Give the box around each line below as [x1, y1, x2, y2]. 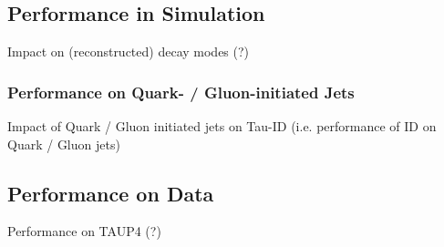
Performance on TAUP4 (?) [7, 221, 161, 241]
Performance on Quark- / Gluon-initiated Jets [7, 80, 355, 103]
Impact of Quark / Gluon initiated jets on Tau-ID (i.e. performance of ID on [7, 117, 437, 136]
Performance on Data [7, 179, 214, 207]
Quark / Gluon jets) [7, 134, 120, 153]
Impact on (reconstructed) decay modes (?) [7, 42, 250, 61]
